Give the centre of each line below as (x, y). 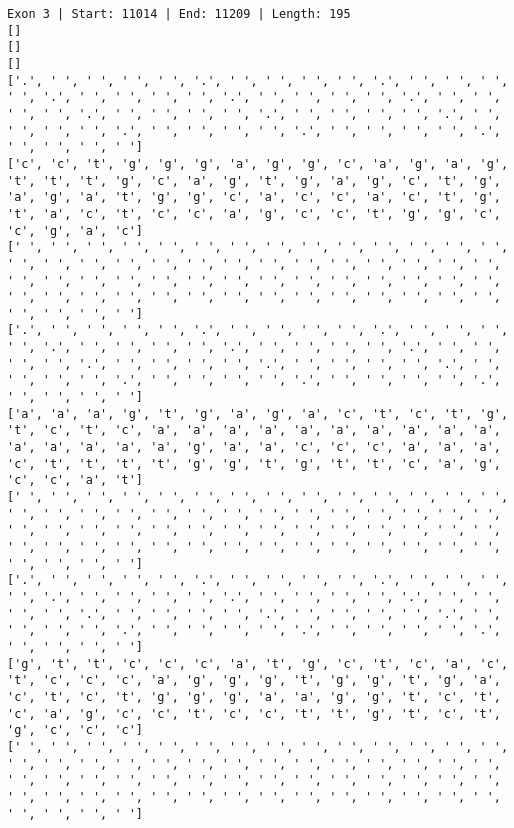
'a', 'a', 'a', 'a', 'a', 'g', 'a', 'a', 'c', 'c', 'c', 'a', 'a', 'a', (254, 447)
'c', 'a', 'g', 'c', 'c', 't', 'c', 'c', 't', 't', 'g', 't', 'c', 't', (254, 713)
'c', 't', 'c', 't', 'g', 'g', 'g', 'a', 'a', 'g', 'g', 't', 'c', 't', (254, 696)
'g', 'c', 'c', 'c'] (75, 730)
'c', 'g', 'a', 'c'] (75, 230)
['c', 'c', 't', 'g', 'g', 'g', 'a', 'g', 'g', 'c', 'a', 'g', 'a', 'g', (258, 163)
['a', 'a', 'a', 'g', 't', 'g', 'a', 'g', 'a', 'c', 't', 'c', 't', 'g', (258, 413)
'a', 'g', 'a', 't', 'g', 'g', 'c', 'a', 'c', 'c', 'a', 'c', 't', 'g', (254, 197)
